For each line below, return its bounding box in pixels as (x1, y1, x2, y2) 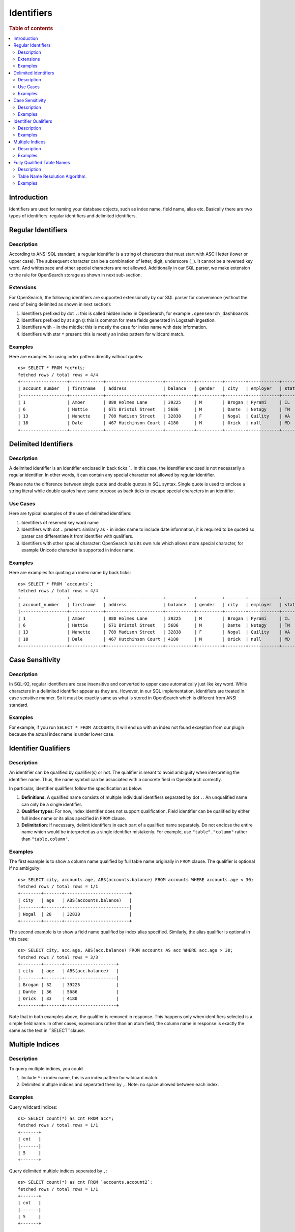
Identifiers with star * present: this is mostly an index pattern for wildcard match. (21, 331, 185, 337)
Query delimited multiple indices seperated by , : (9, 1168, 108, 1174)
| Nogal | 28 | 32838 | (18, 911, 132, 917)
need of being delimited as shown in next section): (9, 301, 112, 308)
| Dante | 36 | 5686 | (18, 989, 119, 994)
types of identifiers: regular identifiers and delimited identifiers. (9, 213, 137, 219)
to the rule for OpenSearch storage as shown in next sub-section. (9, 272, 142, 278)
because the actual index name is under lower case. (9, 731, 115, 737)
